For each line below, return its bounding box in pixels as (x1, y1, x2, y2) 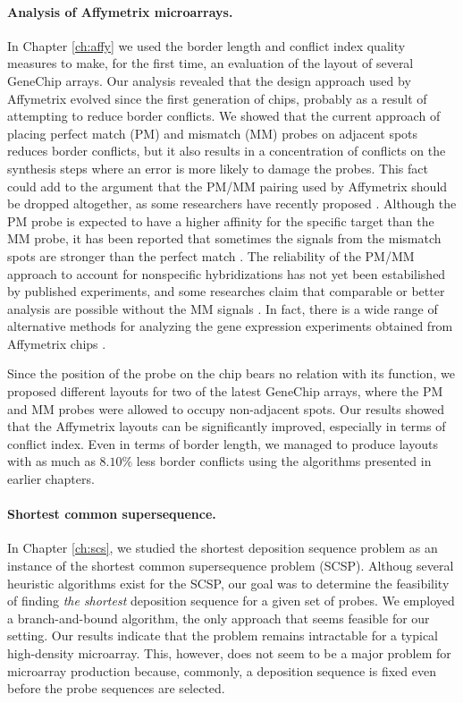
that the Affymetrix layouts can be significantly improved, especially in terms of (7, 417, 446, 436)
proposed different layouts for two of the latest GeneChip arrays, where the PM (7, 382, 443, 401)
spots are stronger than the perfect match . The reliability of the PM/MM (7, 246, 415, 265)
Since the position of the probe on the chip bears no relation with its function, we (7, 364, 455, 383)
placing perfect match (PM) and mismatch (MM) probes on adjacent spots (7, 123, 418, 142)
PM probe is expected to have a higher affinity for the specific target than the (7, 211, 434, 230)
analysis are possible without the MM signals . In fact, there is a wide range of (7, 299, 438, 318)
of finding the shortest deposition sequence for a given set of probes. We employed (7, 591, 455, 610)
